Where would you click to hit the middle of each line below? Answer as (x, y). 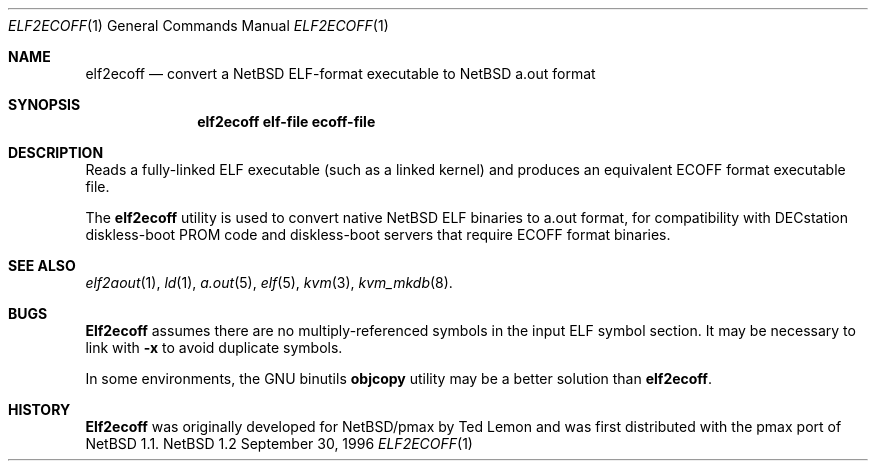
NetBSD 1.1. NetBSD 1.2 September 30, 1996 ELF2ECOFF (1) (279, 443)
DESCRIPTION (56, 152)
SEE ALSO (42, 265)
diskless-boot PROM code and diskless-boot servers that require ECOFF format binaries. (378, 234)
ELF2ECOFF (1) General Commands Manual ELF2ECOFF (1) (198, 25)
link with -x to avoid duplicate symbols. (214, 347)
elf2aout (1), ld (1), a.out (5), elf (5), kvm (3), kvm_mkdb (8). (269, 282)
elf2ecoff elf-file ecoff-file (286, 121)
